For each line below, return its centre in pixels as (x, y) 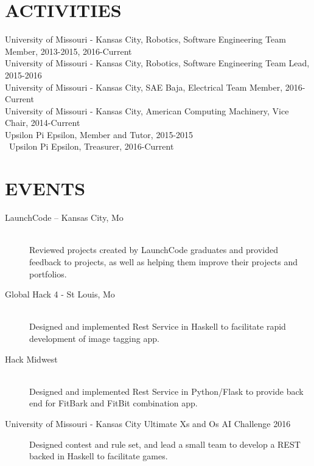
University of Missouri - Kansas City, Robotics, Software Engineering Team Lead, (157, 63)
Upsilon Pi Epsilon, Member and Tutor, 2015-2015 (99, 134)
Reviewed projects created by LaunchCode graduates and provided (154, 250)
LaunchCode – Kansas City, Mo (64, 217)
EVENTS (45, 188)
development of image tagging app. (94, 338)
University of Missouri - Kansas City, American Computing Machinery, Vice (147, 110)
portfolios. (48, 273)
